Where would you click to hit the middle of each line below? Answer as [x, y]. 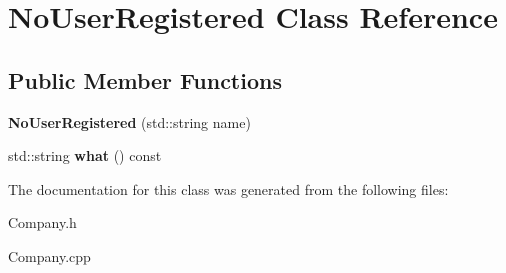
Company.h [42, 222]
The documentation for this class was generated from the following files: [228, 188]
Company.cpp [49, 255]
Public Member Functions [145, 79]
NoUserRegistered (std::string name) [129, 121]
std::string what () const [85, 155]
